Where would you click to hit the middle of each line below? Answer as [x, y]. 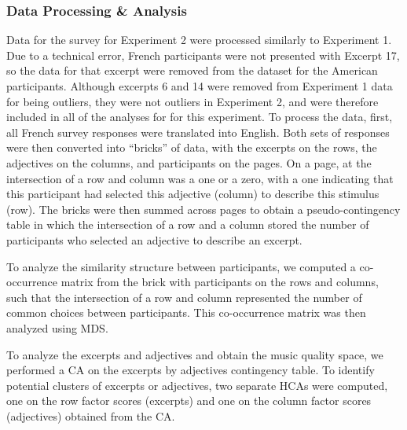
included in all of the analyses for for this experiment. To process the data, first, [200, 117]
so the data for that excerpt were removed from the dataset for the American [192, 70]
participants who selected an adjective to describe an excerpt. [154, 239]
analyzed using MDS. [57, 327]
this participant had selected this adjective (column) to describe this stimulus [193, 194]
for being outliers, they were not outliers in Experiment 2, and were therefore [192, 101]
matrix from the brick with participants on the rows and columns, [220, 282]
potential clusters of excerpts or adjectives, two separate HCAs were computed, [197, 385]
